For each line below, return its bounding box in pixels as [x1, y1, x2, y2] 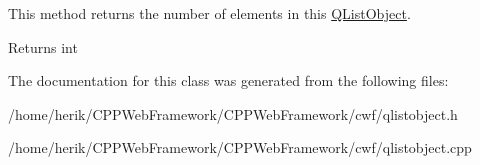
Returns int [8, 36, 78, 57]
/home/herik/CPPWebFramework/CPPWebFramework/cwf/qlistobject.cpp [8, 137, 472, 158]
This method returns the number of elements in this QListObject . [8, 3, 411, 23]
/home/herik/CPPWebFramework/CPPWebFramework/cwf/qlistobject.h [8, 103, 458, 124]
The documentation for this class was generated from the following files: [8, 70, 449, 91]
